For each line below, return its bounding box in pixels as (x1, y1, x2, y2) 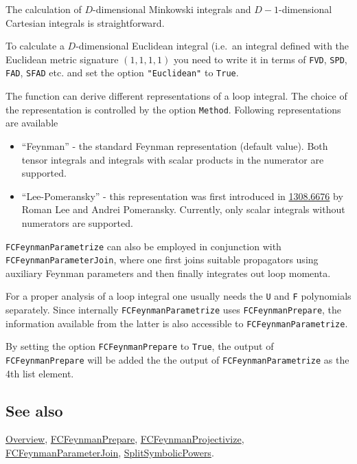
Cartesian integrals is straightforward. (5, 15, 165, 30)
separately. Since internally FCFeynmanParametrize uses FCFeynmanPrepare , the (5, 302, 342, 317)
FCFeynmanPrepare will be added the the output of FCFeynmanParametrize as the (5, 353, 349, 367)
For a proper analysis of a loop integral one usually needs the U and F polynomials (5, 289, 352, 303)
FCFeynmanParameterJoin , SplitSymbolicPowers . (5, 445, 214, 460)
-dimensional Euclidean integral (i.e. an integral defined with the (76, 38, 349, 53)
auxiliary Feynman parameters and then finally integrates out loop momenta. (5, 265, 331, 280)
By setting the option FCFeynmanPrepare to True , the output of (5, 339, 274, 353)
